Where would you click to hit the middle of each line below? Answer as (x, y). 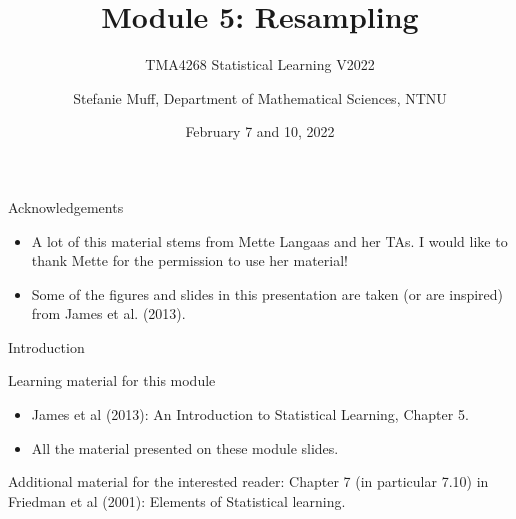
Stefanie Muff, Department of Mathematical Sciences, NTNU (260, 97)
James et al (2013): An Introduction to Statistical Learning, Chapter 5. (250, 414)
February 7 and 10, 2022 (260, 131)
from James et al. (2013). (108, 313)
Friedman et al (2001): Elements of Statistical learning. (177, 500)
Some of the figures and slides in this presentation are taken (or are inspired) (267, 293)
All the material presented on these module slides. (185, 447)
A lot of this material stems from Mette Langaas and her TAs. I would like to (269, 240)
